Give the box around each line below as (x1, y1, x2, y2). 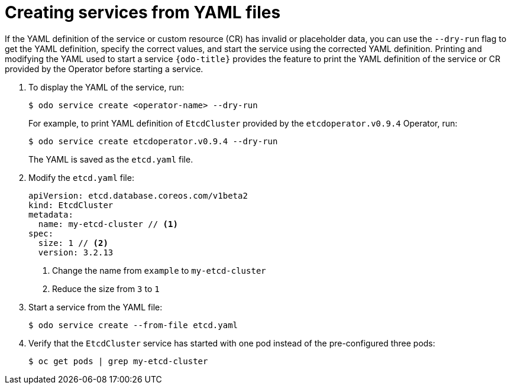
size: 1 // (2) (38, 238, 108, 248)
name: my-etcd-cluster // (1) (38, 219, 178, 229)
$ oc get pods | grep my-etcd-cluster (28, 356, 208, 366)
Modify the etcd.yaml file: (28, 172, 134, 183)
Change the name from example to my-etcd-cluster (52, 265, 266, 275)
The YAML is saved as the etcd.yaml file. (28, 154, 193, 164)
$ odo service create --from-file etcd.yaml (28, 320, 238, 330)
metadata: (28, 209, 73, 219)
